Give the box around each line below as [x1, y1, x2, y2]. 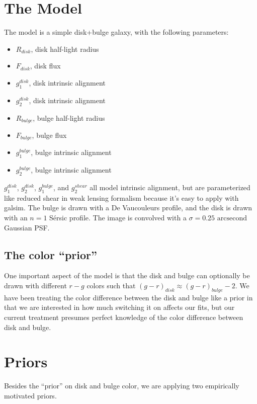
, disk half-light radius [31, 43, 99, 54]
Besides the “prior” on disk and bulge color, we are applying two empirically [4, 380, 239, 391]
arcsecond [217, 214, 247, 222]
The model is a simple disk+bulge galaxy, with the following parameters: [4, 27, 229, 37]
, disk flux [30, 60, 61, 71]
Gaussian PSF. [4, 222, 50, 232]
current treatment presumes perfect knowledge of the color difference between [4, 311, 243, 322]
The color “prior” [4, 247, 97, 262]
